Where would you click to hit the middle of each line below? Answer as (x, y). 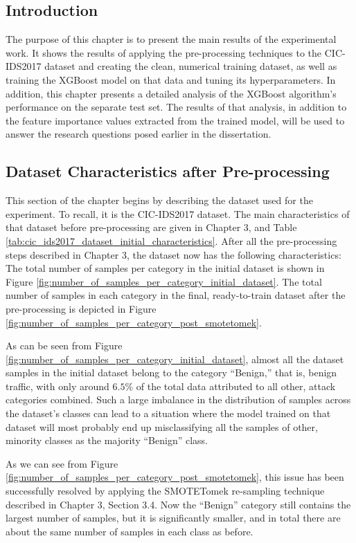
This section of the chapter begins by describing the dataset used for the (159, 200)
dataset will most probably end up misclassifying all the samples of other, (162, 426)
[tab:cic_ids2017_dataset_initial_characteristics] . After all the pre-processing (171, 240)
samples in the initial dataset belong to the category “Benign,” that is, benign (171, 372)
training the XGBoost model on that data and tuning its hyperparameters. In (171, 79)
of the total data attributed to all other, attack (236, 386)
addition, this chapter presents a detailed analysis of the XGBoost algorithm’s (171, 93)
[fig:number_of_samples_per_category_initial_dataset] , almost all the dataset (175, 359)
